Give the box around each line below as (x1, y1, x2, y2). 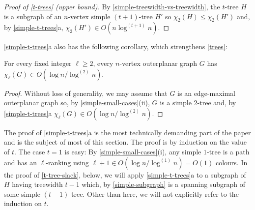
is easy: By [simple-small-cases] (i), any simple (64, 146, 201, 156)
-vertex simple (68, 11, 111, 21)
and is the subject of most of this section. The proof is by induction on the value (4, 137, 247, 147)
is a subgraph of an (4, 11, 62, 21)
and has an (4, 157, 37, 167)
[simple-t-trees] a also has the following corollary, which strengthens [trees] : (4, 41, 227, 52)
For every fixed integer (4, 58, 72, 68)
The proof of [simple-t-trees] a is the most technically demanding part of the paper (4, 127, 251, 137)
